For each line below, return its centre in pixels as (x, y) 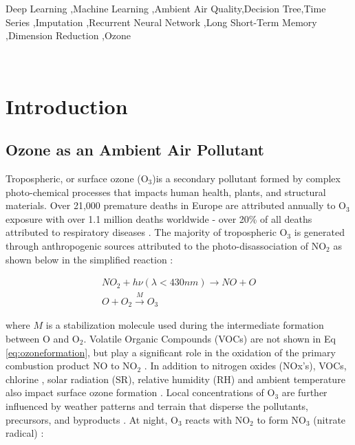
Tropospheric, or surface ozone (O (77, 178)
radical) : (25, 433)
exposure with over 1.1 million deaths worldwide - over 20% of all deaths (159, 218)
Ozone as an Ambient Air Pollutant (135, 150)
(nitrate (330, 419)
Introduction (67, 106)
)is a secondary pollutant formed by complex (246, 178)
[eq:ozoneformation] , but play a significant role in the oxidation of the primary (171, 352)
